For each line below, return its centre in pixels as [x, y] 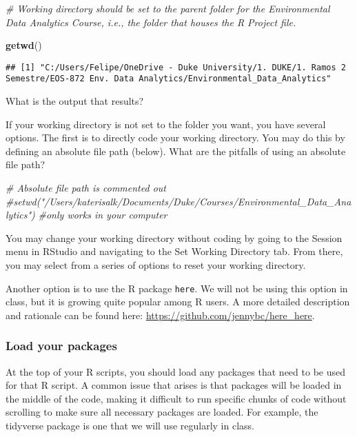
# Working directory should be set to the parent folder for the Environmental [168, 8]
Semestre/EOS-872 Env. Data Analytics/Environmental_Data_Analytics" [169, 79]
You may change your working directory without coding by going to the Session [174, 237]
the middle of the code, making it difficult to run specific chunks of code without [176, 398]
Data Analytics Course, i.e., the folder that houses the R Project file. [151, 22]
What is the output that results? [75, 101]
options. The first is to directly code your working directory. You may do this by [175, 138]
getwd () [24, 45]
